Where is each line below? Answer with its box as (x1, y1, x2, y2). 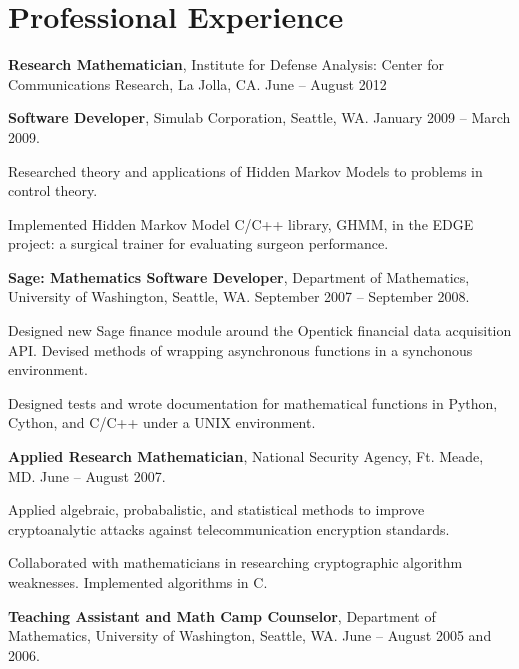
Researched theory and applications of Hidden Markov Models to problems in (8, 160, 483, 181)
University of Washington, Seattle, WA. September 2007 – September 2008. (8, 286, 470, 307)
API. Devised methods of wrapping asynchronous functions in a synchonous (8, 339, 473, 360)
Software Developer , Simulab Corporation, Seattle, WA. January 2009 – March (8, 107, 511, 128)
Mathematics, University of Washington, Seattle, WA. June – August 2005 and (8, 625, 492, 646)
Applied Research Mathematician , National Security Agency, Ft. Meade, (8, 446, 484, 467)
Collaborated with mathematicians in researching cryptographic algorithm (8, 552, 463, 573)
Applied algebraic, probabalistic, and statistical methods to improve (8, 499, 425, 520)
